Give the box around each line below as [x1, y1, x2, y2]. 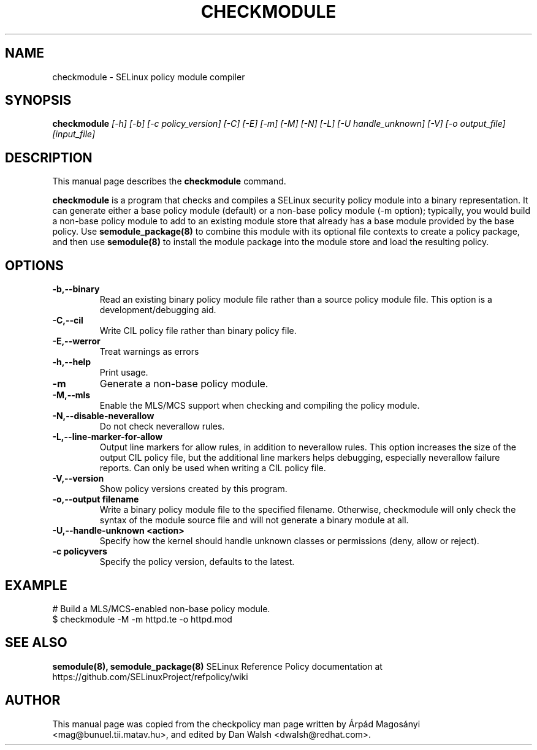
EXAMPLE [5, 577, 67, 593]
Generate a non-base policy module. [99, 377, 268, 390]
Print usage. [99, 367, 148, 378]
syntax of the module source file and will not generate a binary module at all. [99, 515, 409, 526]
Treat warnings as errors [99, 346, 199, 357]
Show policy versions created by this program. [99, 483, 288, 494]
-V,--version [52, 473, 104, 484]
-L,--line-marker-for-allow [52, 431, 163, 442]
